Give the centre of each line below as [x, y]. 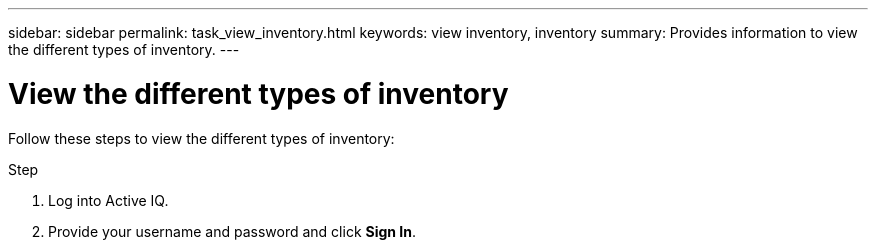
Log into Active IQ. [108, 200]
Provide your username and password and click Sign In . [232, 231]
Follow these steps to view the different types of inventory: [201, 138]
